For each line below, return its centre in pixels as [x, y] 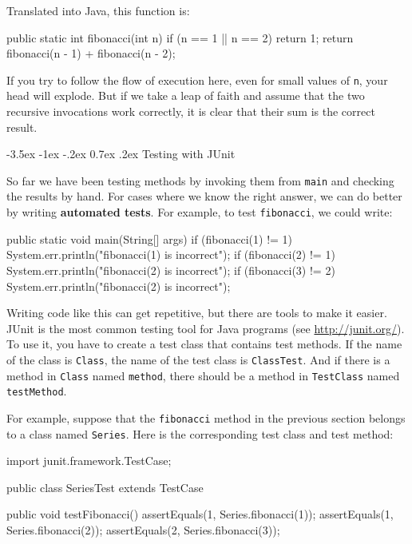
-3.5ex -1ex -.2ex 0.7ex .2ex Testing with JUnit [121, 154]
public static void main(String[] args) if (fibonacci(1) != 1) [150, 238]
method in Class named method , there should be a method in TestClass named [203, 375]
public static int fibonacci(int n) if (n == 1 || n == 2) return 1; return [180, 37]
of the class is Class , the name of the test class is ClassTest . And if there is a [198, 359]
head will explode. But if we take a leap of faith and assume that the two [186, 95]
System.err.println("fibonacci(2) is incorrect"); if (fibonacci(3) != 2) [171, 270]
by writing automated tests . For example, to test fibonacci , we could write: [200, 212]
